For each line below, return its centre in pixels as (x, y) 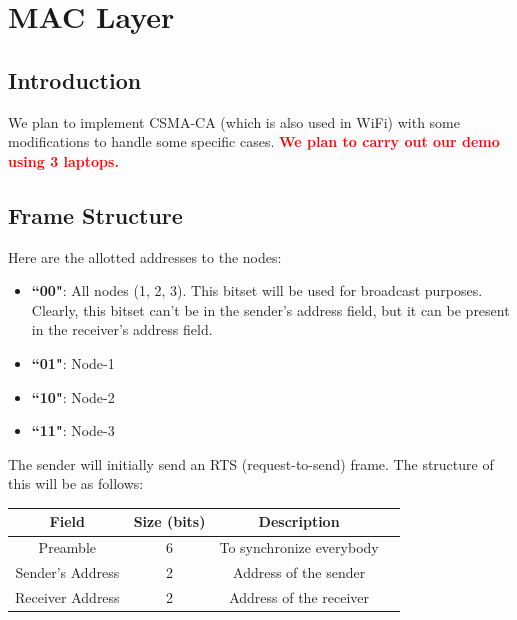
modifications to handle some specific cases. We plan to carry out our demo (254, 141)
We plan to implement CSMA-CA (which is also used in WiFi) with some (234, 121)
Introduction (75, 79)
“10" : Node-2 (73, 396)
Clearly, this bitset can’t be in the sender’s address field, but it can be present (270, 309)
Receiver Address (67, 596)
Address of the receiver (299, 596)
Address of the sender (299, 572)
